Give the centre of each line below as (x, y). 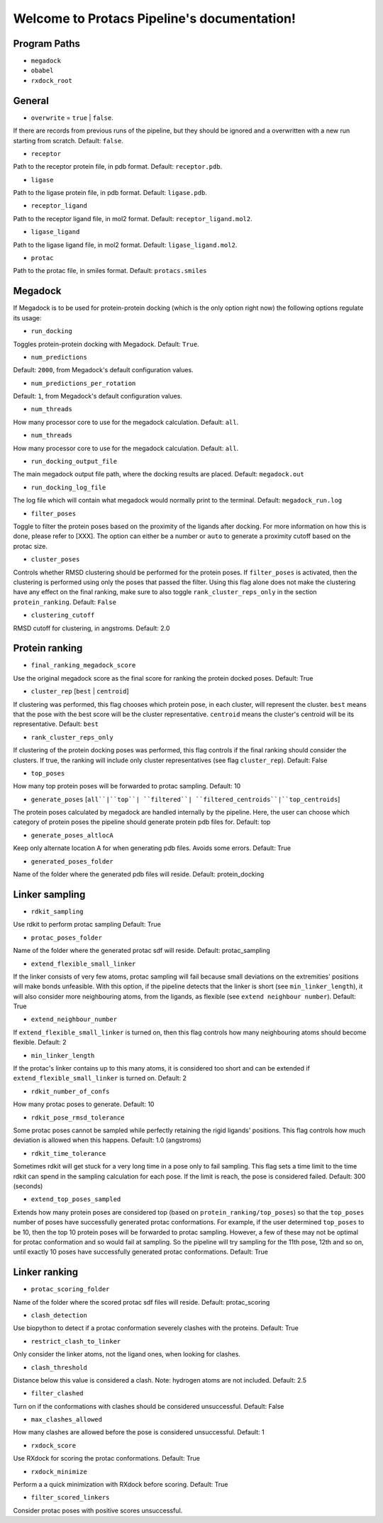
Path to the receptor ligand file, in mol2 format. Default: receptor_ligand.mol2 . (133, 218)
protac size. (30, 546)
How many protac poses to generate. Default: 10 (84, 1104)
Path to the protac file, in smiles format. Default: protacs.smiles (110, 271)
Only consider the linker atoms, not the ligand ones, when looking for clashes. (127, 1354)
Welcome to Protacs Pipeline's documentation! (154, 18)
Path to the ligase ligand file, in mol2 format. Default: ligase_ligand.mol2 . (125, 245)
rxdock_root (51, 80)
